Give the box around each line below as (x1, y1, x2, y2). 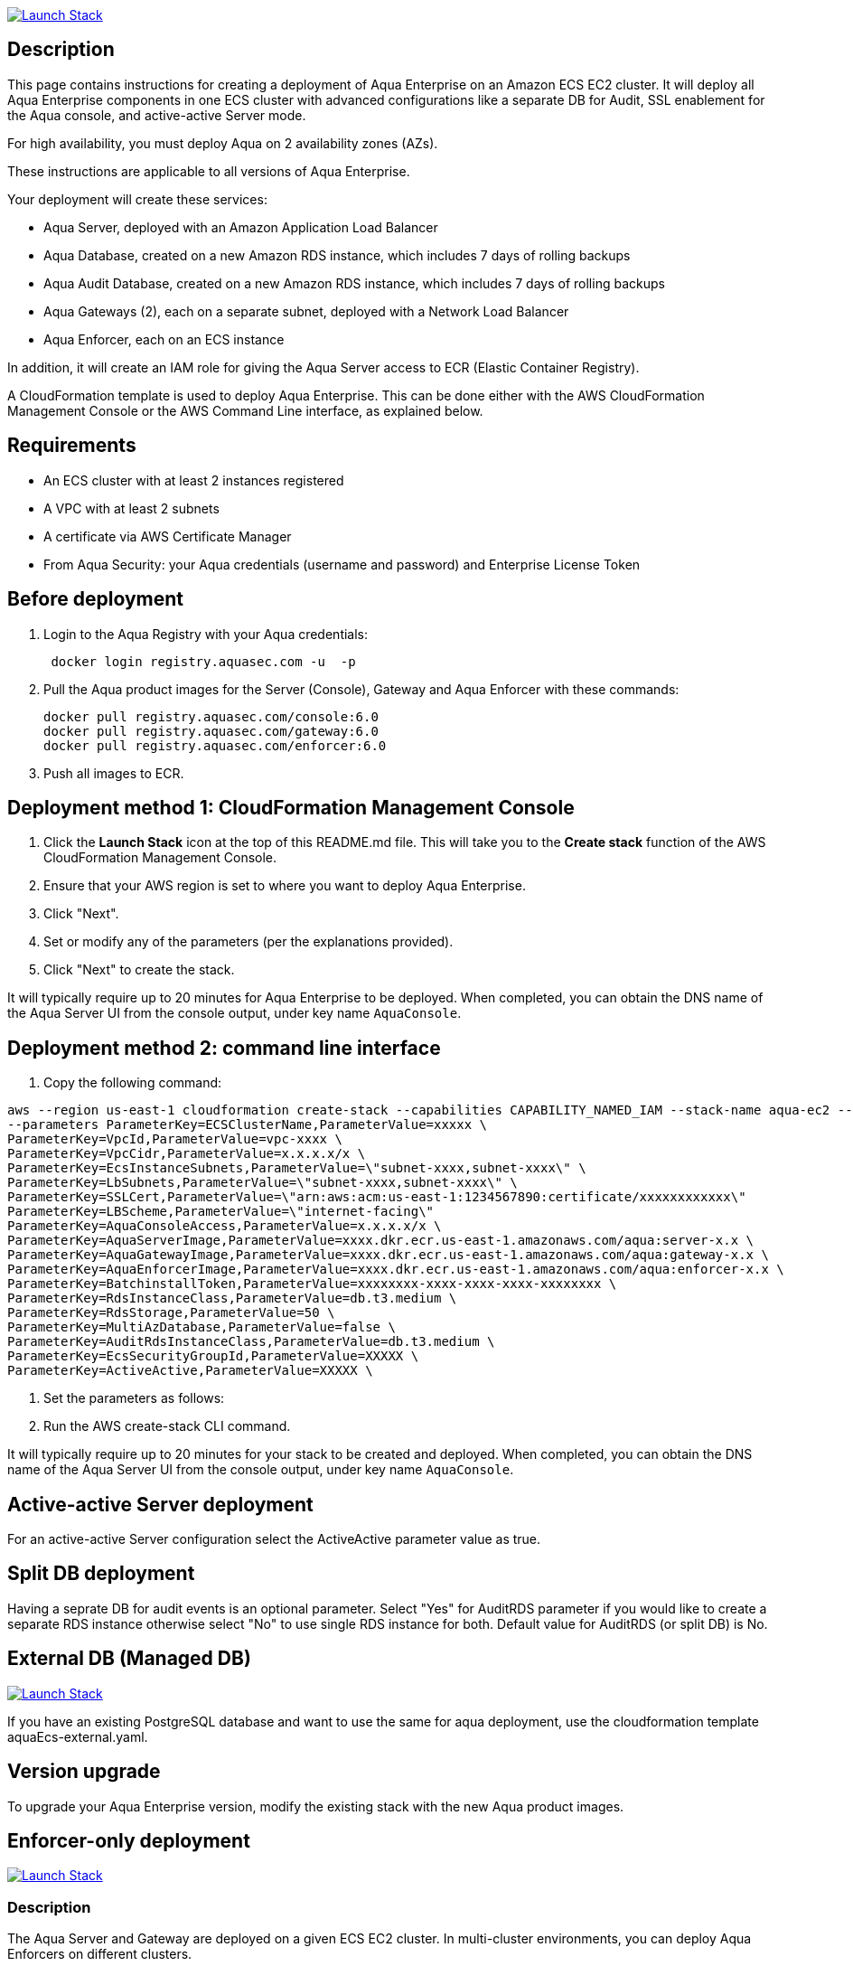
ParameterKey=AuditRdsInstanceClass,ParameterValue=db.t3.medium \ (7, 1334, 495, 1350)
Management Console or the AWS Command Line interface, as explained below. (7, 402, 483, 419)
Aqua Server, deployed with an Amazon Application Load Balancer (43, 219, 438, 235)
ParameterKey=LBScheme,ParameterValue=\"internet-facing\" (7, 1204, 435, 1219)
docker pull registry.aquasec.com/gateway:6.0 (43, 723, 379, 738)
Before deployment (7, 588, 183, 611)
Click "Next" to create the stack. (43, 962, 235, 978)
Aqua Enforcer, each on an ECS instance (43, 331, 285, 347)
